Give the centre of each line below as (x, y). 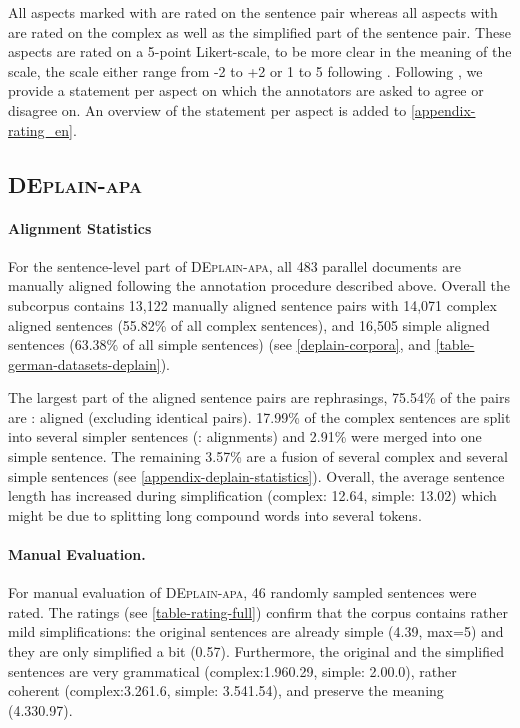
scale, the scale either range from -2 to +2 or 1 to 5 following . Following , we (245, 70)
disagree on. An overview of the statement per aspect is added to (207, 109)
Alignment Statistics (80, 227)
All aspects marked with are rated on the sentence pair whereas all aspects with (253, 12)
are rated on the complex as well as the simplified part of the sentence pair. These (259, 31)
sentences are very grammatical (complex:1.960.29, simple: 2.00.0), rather (232, 670)
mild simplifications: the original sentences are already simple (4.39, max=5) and (256, 631)
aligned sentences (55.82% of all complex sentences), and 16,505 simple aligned (249, 324)
